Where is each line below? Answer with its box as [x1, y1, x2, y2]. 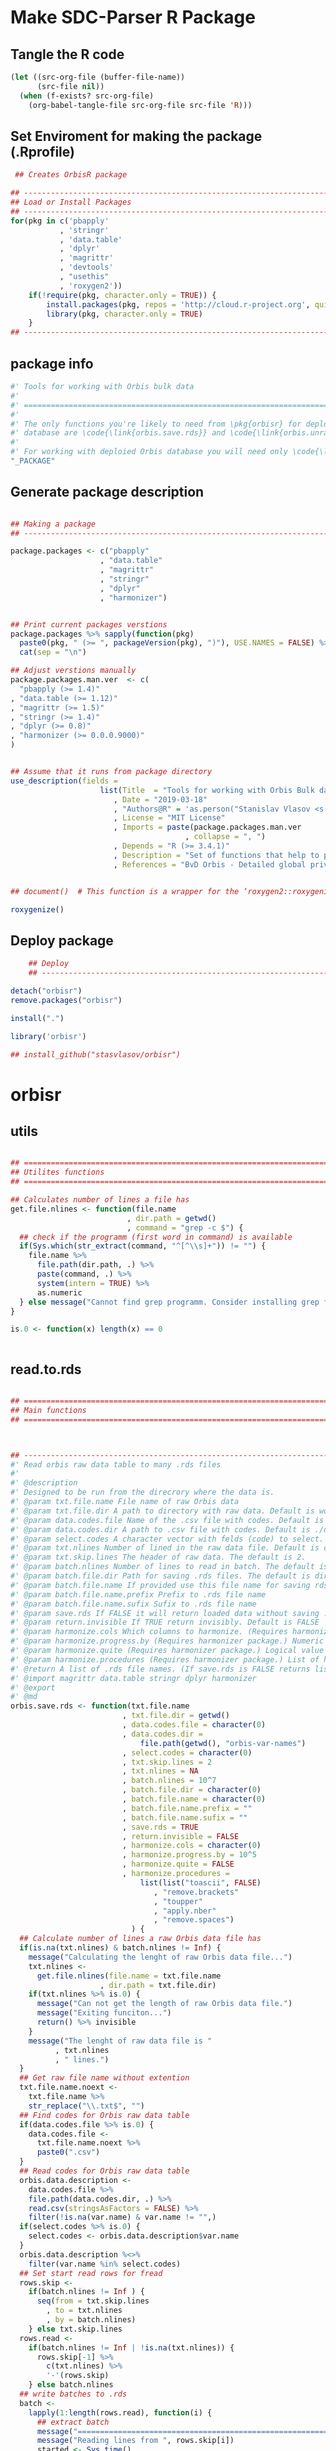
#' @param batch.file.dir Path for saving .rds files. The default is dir [10, 1571, 329, 1581]
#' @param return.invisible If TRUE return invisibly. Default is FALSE [10, 1617, 320, 1628]
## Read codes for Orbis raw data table [19, 2166, 190, 2176]
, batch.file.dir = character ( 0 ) [121, 1785, 262, 1795]
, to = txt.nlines [46, 2306, 123, 2316]
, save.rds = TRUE [121, 1822, 199, 1832]
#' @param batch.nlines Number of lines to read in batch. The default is [10, 1562, 329, 1572]
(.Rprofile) [10, 143, 75, 160]
